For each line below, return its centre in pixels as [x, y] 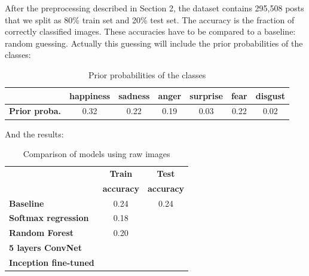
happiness [90, 95]
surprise [206, 95]
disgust [270, 95]
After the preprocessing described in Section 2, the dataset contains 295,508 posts [154, 8]
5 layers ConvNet [45, 248]
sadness [134, 95]
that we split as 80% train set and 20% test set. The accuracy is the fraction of [150, 19]
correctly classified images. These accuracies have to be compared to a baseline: [150, 31]
